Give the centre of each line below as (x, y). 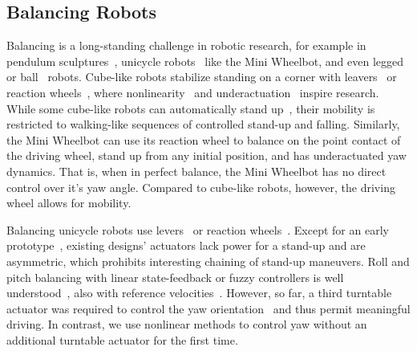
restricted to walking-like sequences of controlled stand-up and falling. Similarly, (203, 124)
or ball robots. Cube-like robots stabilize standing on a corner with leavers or (202, 77)
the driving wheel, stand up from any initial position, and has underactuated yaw (206, 155)
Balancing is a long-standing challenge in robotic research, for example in (186, 45)
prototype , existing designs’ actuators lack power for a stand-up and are (186, 245)
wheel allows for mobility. (69, 203)
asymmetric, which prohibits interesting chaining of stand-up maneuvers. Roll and (208, 261)
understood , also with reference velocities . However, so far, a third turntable (199, 293)
